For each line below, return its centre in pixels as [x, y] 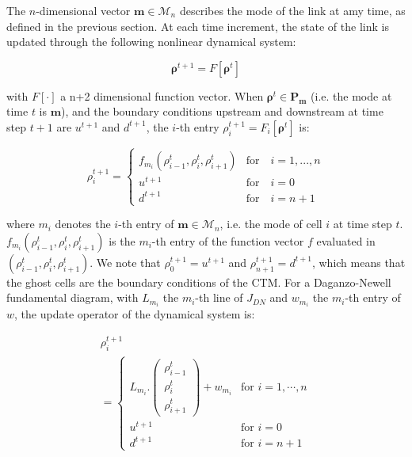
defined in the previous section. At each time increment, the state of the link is [198, 26]
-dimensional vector [83, 10]
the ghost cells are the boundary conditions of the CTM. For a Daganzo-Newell [199, 282]
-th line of [219, 297]
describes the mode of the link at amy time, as [292, 10]
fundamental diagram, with [72, 297]
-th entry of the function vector [228, 240]
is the [122, 240]
